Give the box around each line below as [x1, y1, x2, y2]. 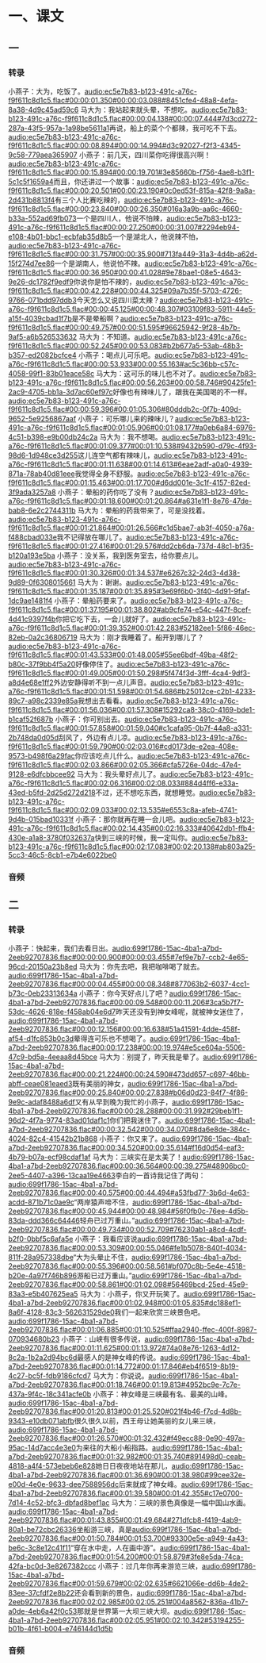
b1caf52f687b [8, 714, 54, 724]
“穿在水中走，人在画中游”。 [70, 1543, 161, 1553]
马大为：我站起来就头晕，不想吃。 [80, 105, 192, 114]
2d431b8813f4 [8, 195, 55, 205]
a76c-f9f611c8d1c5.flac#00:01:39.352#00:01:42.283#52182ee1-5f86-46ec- [8, 623, 256, 632]
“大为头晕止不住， [72, 1253, 132, 1262]
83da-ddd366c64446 [8, 1216, 81, 1226]
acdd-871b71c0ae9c [8, 1197, 74, 1207]
